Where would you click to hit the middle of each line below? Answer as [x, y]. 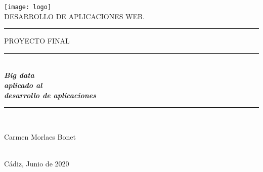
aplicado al [23, 85]
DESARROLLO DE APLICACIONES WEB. [74, 16]
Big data [19, 75]
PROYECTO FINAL [37, 41]
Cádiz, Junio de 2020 [37, 163]
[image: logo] [28, 7]
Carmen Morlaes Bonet [40, 136]
